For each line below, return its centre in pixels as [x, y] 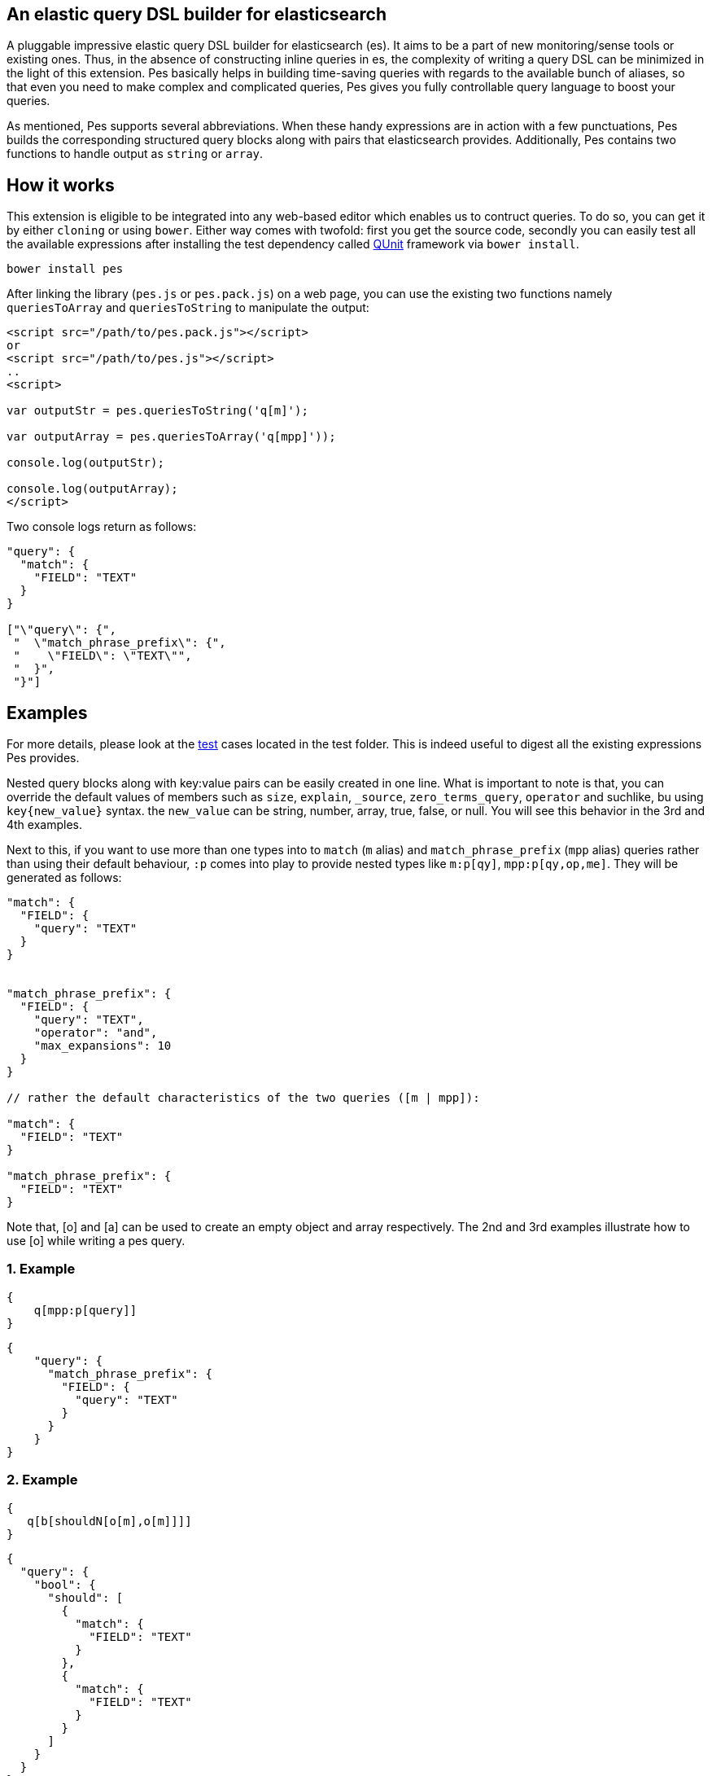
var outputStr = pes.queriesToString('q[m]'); [157, 411]
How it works [61, 185]
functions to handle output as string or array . [135, 154]
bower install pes [65, 269]
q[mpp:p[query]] [85, 1310]
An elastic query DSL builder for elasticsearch [197, 14]
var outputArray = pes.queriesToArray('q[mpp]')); [171, 437]
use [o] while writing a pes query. [96, 1241]
